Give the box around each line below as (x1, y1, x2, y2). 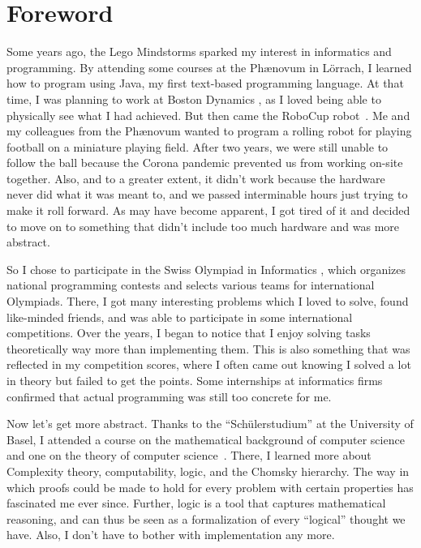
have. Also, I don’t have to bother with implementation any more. (6, 526, 335, 543)
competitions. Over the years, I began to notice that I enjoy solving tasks (6, 324, 371, 341)
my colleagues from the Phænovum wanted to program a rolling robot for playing (6, 122, 412, 139)
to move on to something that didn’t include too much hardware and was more (6, 217, 400, 234)
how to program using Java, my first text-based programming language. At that (6, 75, 404, 92)
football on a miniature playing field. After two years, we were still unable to (6, 138, 389, 155)
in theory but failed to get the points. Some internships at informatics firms (6, 372, 383, 388)
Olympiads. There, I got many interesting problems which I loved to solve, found (6, 293, 409, 310)
